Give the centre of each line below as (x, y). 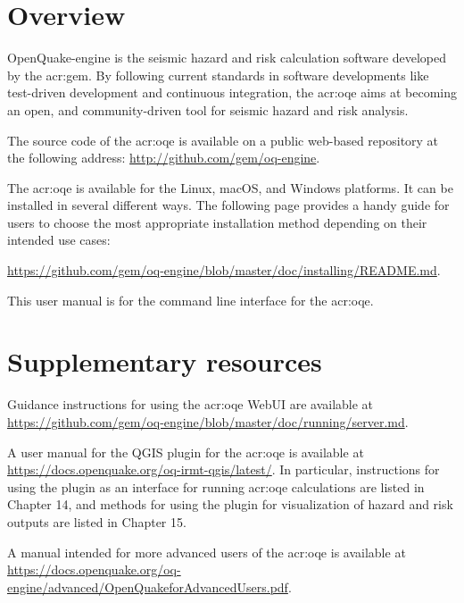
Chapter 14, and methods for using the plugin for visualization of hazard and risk (230, 504)
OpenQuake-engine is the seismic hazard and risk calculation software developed (227, 58)
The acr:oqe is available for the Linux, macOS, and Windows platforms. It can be (230, 187)
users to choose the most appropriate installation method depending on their (217, 222)
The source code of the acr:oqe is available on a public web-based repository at (223, 140)
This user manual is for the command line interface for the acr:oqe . (191, 300)
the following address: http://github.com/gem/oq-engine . (164, 158)
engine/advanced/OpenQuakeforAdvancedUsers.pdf (148, 586)
